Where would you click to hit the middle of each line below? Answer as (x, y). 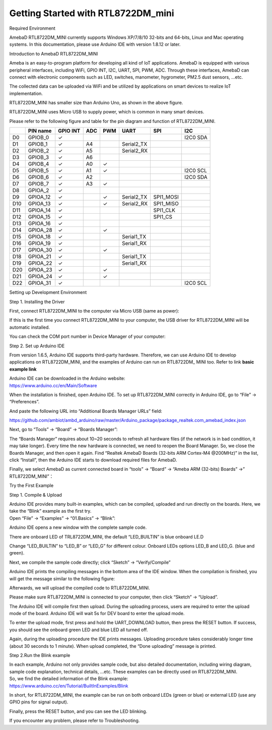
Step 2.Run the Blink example (40, 655)
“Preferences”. (24, 402)
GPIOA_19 (39, 244)
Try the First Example (31, 485)
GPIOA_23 (40, 270)
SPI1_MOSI (166, 197)
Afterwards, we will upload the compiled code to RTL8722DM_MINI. (80, 588)
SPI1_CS (163, 217)
